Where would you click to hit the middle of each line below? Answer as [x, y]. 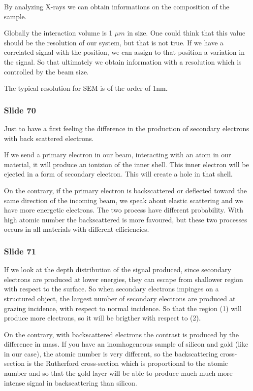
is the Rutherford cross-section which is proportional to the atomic [127, 363]
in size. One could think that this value [186, 33]
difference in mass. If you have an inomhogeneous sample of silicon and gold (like [126, 344]
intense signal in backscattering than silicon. [71, 382]
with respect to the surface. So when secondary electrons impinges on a [111, 289]
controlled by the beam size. [46, 71]
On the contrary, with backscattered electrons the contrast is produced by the [121, 334]
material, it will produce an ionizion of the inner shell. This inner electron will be [126, 164]
